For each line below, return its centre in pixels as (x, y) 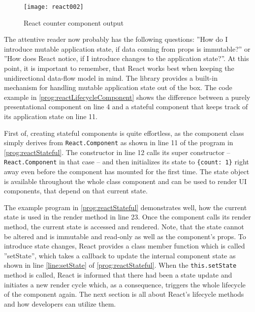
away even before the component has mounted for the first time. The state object (127, 172)
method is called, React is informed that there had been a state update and (118, 275)
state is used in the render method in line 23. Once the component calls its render (127, 217)
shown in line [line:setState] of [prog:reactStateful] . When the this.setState (120, 265)
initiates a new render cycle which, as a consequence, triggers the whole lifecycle (125, 284)
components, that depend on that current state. (76, 191)
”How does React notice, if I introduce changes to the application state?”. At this (127, 58)
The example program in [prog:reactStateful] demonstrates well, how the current (126, 207)
